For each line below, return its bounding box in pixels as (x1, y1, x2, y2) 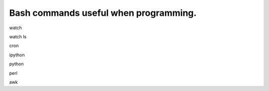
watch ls (9, 34, 27, 40)
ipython (9, 52, 25, 58)
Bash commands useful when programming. (9, 7, 197, 18)
